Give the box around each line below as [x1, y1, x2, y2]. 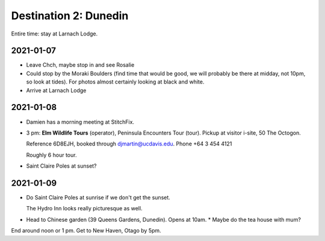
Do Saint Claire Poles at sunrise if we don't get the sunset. [26, 194, 171, 201]
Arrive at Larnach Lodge [26, 87, 87, 94]
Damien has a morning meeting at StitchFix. [26, 118, 135, 126]
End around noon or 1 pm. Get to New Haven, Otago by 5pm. [11, 227, 162, 234]
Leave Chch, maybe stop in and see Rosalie [26, 61, 135, 69]
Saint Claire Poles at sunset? [26, 162, 97, 169]
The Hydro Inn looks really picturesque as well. [26, 205, 143, 212]
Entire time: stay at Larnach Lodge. [11, 30, 98, 37]
